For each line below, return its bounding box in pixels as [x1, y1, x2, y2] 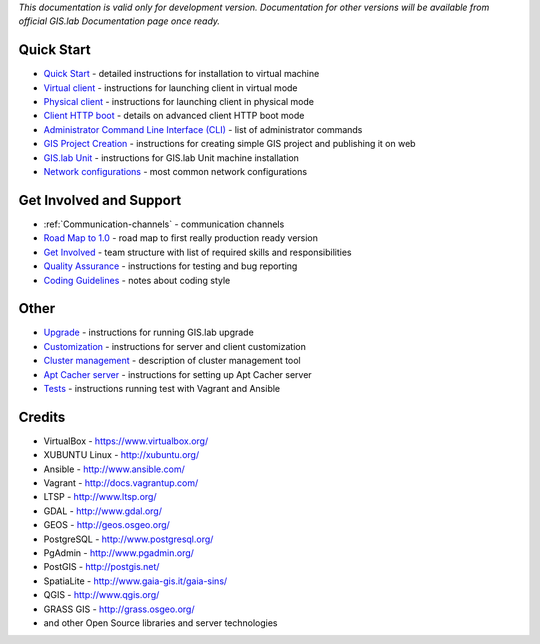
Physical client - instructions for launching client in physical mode [43, 96, 315, 108]
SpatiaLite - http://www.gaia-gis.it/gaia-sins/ [43, 575, 228, 587]
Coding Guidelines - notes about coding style [43, 274, 231, 286]
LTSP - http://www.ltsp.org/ [43, 491, 157, 503]
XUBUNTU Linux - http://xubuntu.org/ [43, 449, 200, 461]
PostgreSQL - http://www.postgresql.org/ [43, 533, 214, 545]
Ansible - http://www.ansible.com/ [43, 463, 185, 475]
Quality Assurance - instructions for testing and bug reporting [43, 260, 298, 272]
